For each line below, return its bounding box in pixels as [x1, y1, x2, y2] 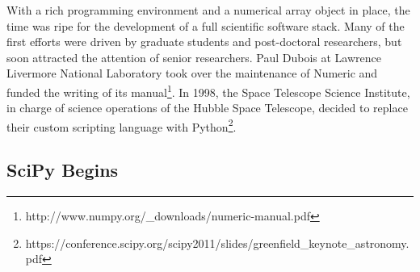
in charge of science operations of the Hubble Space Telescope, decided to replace [6, 99, 408, 116]
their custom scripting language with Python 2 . [6, 115, 237, 135]
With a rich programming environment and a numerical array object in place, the [6, 2, 410, 18]
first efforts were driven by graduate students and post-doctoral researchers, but [6, 33, 402, 50]
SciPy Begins [6, 157, 119, 182]
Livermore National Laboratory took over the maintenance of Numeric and [6, 65, 378, 82]
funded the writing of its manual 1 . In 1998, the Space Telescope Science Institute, [6, 81, 410, 100]
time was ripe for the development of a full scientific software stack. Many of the [6, 17, 405, 34]
